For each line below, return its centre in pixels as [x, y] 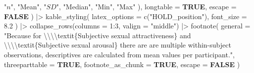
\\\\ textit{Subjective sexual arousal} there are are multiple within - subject [118, 45]
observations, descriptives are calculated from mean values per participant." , [119, 54]
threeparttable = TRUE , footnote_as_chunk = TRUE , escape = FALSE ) [122, 64]
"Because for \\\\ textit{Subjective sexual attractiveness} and [98, 35]
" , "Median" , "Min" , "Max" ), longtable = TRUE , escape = [146, 6]
